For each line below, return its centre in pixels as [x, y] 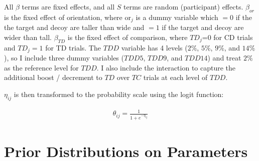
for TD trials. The [73, 47]
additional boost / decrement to [53, 77]
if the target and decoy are [203, 27]
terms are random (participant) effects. [183, 6]
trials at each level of [175, 77]
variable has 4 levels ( [154, 47]
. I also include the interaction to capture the [166, 67]
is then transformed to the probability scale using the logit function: [119, 94]
